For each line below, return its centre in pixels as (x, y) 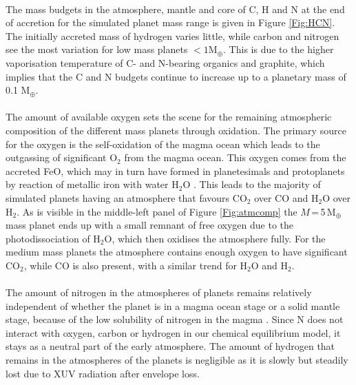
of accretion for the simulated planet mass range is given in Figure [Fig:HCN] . (170, 22)
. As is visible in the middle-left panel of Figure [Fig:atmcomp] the (157, 211)
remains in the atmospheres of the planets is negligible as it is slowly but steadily (177, 360)
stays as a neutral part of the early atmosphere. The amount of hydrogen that (170, 346)
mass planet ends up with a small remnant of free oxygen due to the (150, 225)
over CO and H (286, 197)
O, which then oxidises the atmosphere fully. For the (215, 238)
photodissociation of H (53, 238)
